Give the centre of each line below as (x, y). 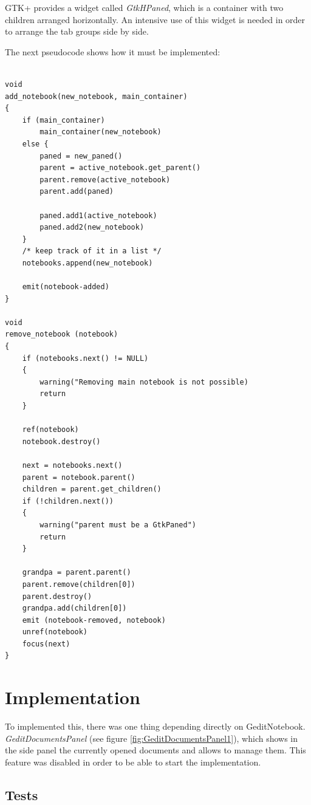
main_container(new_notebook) (101, 132)
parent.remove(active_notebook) (105, 180)
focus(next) (46, 644)
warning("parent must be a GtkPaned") (118, 525)
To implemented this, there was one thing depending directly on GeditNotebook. (155, 726)
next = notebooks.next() (72, 465)
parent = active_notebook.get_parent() (120, 168)
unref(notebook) (55, 632)
